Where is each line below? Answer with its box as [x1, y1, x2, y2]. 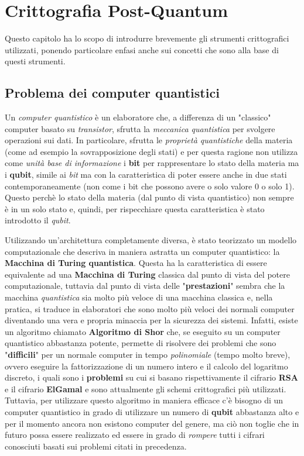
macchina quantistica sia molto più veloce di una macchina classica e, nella [5, 291, 273, 303]
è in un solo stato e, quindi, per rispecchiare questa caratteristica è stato [5, 202, 265, 215]
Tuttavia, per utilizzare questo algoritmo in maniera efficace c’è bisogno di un [5, 394, 283, 406]
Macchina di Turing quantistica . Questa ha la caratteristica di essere [5, 257, 267, 269]
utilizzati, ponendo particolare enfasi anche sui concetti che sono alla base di [5, 43, 279, 56]
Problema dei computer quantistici [5, 84, 220, 102]
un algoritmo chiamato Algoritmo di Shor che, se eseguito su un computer [5, 325, 281, 337]
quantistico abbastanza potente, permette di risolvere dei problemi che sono [5, 337, 276, 349]
